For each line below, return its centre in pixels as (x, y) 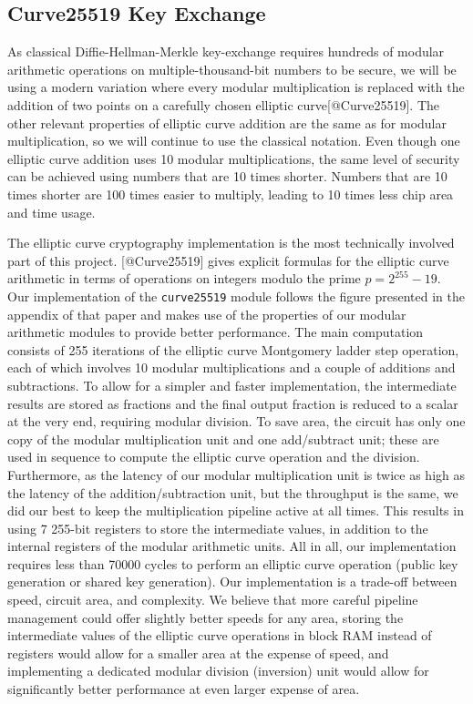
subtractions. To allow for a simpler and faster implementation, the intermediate (232, 385)
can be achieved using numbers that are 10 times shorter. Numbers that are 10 (227, 176)
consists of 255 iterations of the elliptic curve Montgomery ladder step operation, (233, 349)
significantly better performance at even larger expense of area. (184, 689)
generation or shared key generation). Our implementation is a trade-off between (232, 582)
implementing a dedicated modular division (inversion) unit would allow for (218, 671)
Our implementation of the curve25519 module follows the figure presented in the (236, 296)
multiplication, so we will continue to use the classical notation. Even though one (234, 141)
